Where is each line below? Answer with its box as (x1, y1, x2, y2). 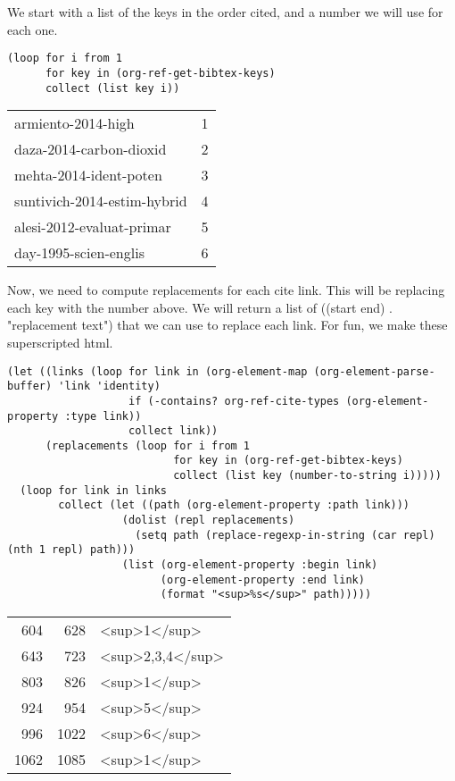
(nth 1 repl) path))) (7, 543, 136, 557)
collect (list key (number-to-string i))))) (173, 469, 442, 483)
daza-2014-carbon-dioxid (14, 139, 167, 160)
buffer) (7, 380, 53, 393)
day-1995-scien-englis (14, 242, 145, 264)
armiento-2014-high (14, 113, 135, 134)
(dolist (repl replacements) (121, 514, 295, 527)
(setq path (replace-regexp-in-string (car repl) (135, 528, 435, 542)
